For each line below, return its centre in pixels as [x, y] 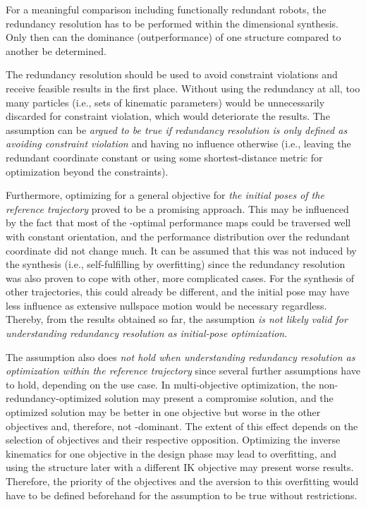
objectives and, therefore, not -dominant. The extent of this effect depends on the [182, 426]
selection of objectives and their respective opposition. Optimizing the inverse [173, 440]
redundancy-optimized [54, 398]
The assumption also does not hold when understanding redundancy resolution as [181, 356]
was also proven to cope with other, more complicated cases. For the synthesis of [180, 277]
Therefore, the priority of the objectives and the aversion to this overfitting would [182, 481]
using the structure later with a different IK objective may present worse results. [180, 467]
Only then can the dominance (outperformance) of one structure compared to [173, 37]
